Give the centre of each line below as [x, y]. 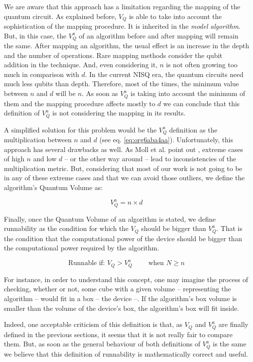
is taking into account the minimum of [188, 93]
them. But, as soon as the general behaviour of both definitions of [102, 344]
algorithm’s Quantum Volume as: [53, 187]
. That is [229, 228]
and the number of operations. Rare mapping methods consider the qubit [113, 55]
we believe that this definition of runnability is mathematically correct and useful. [126, 353]
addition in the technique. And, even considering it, [81, 65]
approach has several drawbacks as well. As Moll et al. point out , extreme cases [124, 149]
